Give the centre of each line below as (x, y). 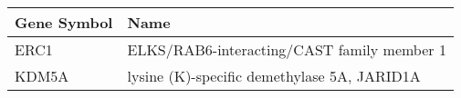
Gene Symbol (64, 22)
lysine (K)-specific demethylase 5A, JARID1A (274, 76)
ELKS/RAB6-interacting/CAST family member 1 (287, 49)
